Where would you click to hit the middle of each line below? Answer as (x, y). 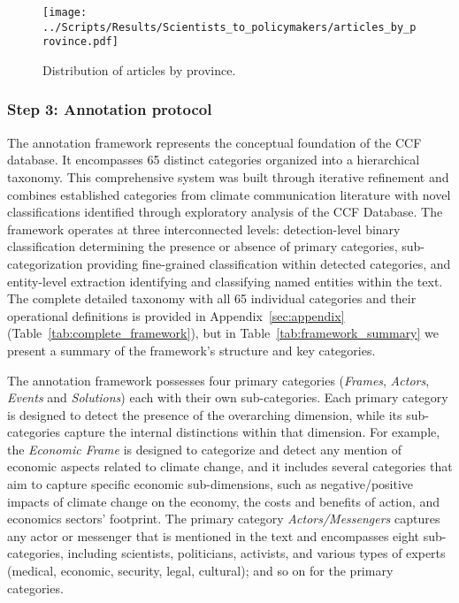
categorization (45, 263)
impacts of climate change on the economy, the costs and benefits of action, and (224, 501)
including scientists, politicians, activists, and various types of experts (256, 553)
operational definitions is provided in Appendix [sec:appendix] (176, 315)
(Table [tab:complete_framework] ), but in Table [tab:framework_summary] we (223, 333)
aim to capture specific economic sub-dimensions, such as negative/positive (210, 484)
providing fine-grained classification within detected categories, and (269, 263)
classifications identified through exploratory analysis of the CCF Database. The (225, 212)
